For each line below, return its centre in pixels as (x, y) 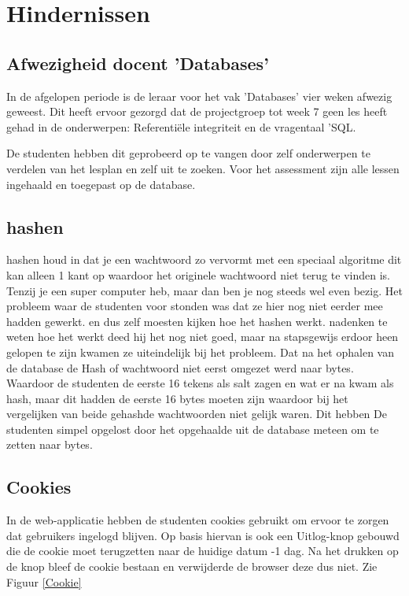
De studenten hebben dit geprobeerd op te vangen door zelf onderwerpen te (188, 153)
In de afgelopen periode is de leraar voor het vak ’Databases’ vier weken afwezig (199, 96)
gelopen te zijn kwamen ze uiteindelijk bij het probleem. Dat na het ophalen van (200, 352)
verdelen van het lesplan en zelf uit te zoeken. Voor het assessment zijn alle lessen (203, 168)
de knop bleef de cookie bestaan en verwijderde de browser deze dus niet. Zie (192, 566)
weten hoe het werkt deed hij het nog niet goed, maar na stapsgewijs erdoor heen (203, 337)
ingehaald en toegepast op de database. (101, 184)
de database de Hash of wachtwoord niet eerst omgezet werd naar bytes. (180, 367)
